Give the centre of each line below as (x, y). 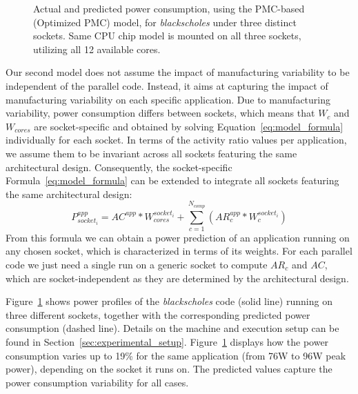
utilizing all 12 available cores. (97, 49)
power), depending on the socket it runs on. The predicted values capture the (169, 369)
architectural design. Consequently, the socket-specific (119, 167)
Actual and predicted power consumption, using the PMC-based (169, 8)
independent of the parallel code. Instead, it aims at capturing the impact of (167, 85)
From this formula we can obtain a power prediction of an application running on (178, 237)
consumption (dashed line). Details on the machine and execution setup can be (172, 328)
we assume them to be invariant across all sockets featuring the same (151, 153)
